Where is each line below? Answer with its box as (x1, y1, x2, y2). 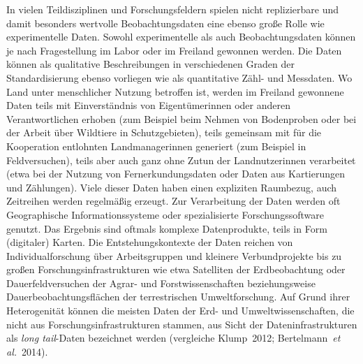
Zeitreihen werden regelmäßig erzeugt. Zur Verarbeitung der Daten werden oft (6, 194, 341, 208)
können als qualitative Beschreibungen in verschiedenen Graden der (6, 57, 295, 71)
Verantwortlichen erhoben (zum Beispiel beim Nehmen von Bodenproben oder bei (6, 111, 357, 126)
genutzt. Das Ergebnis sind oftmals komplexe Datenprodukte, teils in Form (6, 221, 327, 235)
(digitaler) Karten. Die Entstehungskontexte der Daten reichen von (6, 235, 293, 249)
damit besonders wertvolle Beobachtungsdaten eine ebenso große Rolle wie (6, 15, 325, 30)
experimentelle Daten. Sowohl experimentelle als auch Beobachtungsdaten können (6, 29, 356, 44)
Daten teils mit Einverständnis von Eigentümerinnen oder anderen (6, 98, 291, 112)
